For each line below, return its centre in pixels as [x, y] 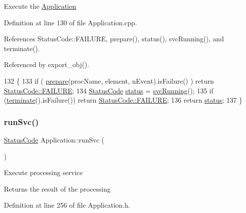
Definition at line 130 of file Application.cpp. [70, 22]
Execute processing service [43, 172]
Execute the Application [40, 6]
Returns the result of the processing [57, 188]
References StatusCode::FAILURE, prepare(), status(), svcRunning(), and [114, 39]
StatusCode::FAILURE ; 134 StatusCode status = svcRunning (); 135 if [109, 90]
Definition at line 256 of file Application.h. [67, 205]
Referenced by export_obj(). [47, 64]
